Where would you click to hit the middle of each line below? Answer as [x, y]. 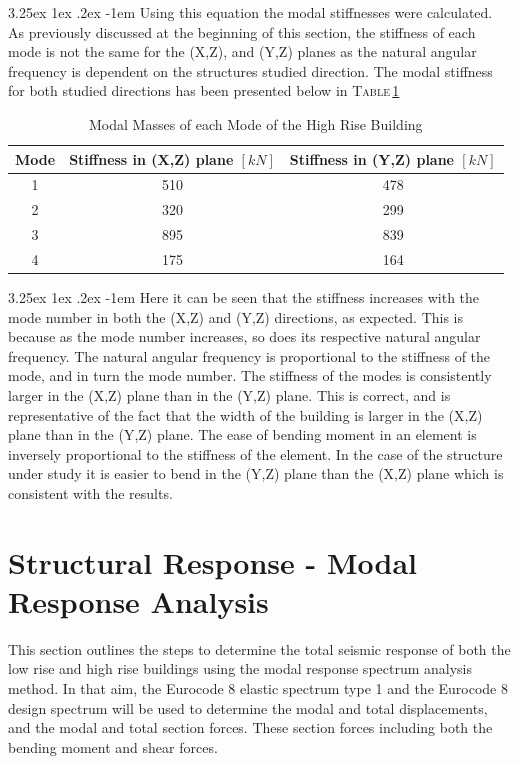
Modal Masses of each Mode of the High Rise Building [255, 123]
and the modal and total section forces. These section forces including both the [250, 727]
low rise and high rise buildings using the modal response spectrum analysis [240, 668]
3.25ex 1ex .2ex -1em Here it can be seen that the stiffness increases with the [244, 297]
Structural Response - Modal [212, 561]
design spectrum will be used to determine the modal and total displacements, [248, 707]
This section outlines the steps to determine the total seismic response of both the [259, 648]
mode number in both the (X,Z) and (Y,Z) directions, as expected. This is [235, 316]
